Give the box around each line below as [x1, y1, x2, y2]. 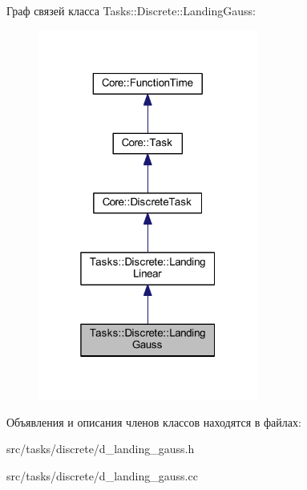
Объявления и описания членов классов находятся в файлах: [6, 413, 301, 430]
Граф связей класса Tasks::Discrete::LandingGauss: [6, 2, 256, 18]
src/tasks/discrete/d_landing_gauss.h [6, 440, 195, 457]
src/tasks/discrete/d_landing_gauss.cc [6, 467, 198, 484]
